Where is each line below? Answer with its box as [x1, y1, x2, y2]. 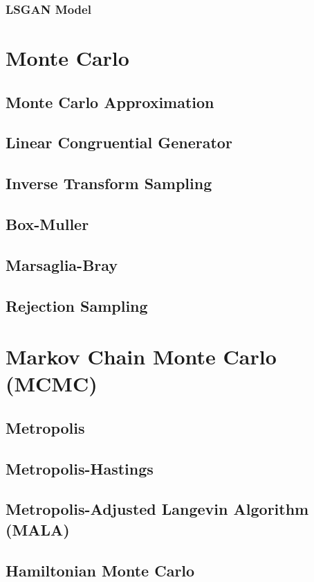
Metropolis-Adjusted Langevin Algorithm [6, 498, 309, 520]
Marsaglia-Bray [6, 254, 118, 275]
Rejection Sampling [6, 294, 148, 316]
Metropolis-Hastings [6, 457, 154, 479]
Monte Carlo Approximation [6, 91, 214, 112]
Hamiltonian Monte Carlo [6, 559, 195, 581]
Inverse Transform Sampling [6, 173, 212, 194]
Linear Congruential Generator [6, 132, 232, 153]
